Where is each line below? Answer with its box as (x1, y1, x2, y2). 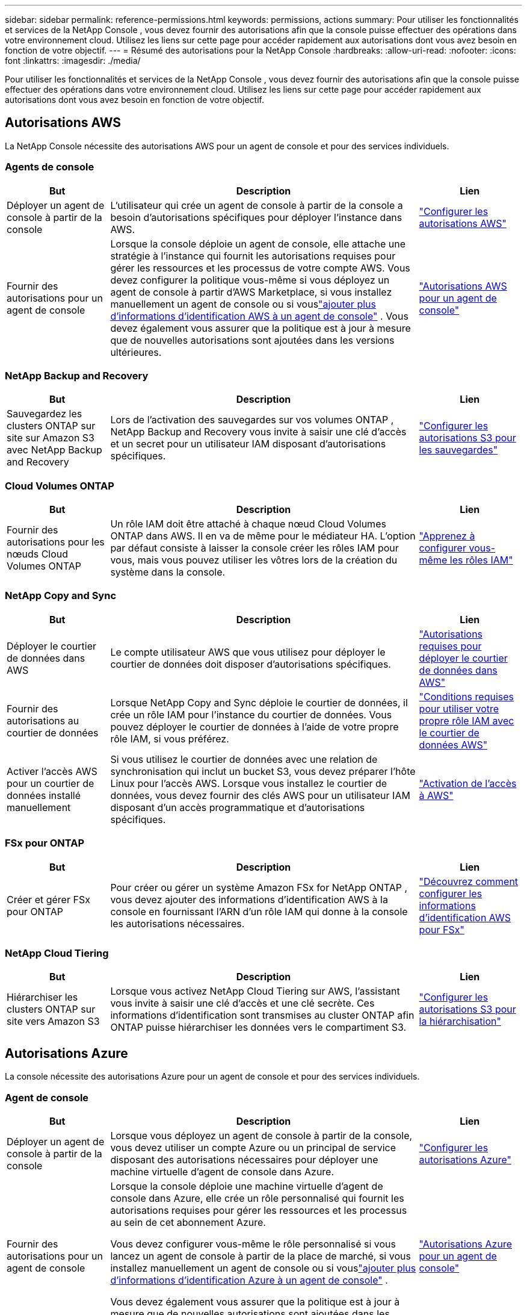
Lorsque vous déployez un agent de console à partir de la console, (110, 1129, 413, 1142)
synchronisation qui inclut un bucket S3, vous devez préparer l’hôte (110, 765, 416, 777)
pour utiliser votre (419, 702, 499, 715)
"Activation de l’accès (419, 777, 517, 789)
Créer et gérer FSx (7, 893, 90, 906)
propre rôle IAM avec (419, 714, 514, 727)
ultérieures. (110, 346, 162, 358)
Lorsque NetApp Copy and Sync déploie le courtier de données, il (110, 696, 408, 709)
